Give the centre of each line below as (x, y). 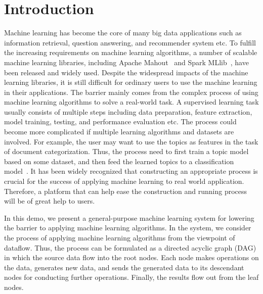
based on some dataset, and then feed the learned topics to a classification (119, 161)
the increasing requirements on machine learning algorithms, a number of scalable (131, 52)
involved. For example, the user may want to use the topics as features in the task (131, 141)
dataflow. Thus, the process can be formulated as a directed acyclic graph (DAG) (130, 247)
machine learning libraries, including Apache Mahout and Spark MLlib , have (126, 62)
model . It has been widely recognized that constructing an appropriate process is (131, 171)
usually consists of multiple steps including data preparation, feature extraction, (128, 111)
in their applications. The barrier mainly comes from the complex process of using (131, 92)
